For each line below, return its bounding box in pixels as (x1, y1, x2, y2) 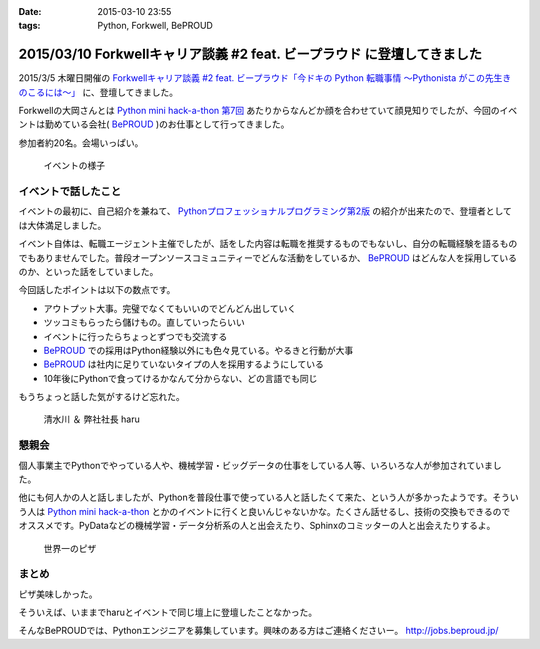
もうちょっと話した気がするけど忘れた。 (18, 391, 185, 403)
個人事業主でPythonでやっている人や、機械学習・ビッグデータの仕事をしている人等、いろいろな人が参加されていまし (18, 459, 502, 471)
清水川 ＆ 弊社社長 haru (43, 413, 140, 425)
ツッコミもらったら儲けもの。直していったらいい (43, 316, 245, 329)
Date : (18, 6, 42, 17)
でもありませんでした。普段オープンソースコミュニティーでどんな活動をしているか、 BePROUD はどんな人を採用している (18, 251, 517, 264)
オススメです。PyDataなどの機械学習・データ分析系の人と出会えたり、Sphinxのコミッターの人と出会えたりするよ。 (18, 520, 496, 532)
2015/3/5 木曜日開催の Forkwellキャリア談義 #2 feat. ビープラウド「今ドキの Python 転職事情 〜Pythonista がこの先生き (18, 72, 512, 84)
